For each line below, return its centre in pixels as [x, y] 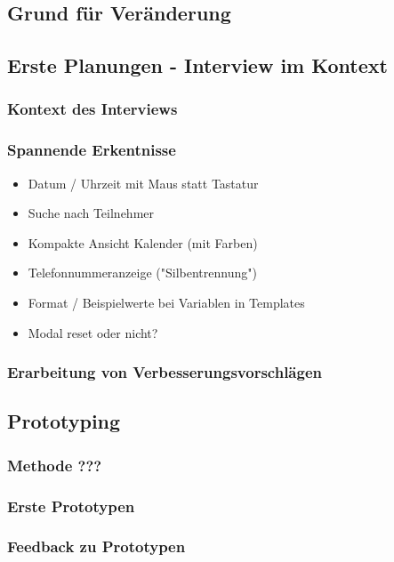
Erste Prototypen [71, 506]
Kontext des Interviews [92, 109]
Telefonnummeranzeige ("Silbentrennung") [142, 273]
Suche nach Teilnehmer [91, 213]
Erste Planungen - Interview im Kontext [197, 65]
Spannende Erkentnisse [92, 150]
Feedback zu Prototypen [96, 546]
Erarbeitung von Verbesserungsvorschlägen [165, 372]
